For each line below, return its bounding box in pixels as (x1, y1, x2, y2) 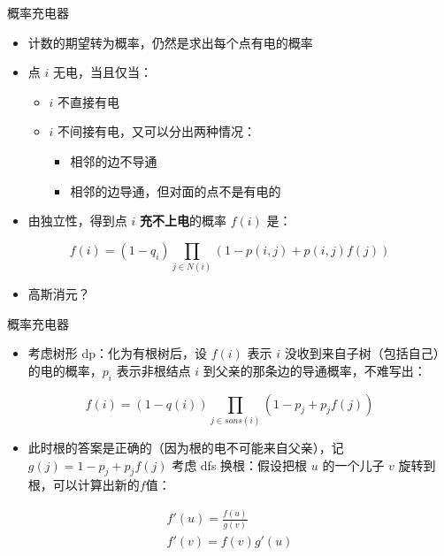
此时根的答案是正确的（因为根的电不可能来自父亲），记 (27, 438, 344, 456)
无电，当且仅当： (52, 63, 152, 81)
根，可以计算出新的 (27, 476, 140, 494)
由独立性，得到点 (27, 211, 127, 230)
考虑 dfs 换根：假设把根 (172, 455, 308, 474)
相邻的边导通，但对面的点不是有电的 (70, 181, 281, 200)
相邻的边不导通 (70, 151, 157, 170)
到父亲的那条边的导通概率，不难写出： (203, 361, 426, 379)
